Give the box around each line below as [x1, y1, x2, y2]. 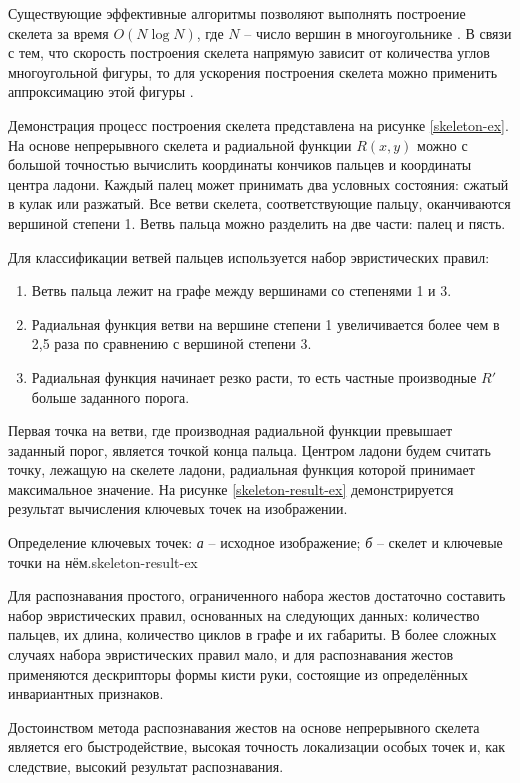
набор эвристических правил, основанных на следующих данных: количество [8, 604, 480, 625]
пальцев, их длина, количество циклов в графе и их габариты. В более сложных [8, 624, 497, 645]
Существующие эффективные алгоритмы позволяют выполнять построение [8, 3, 466, 23]
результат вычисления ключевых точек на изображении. [8, 498, 348, 519]
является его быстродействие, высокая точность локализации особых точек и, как [8, 736, 505, 757]
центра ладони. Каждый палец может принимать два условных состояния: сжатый [8, 173, 509, 194]
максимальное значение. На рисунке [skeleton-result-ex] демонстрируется [8, 478, 454, 499]
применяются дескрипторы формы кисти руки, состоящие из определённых [8, 663, 468, 684]
